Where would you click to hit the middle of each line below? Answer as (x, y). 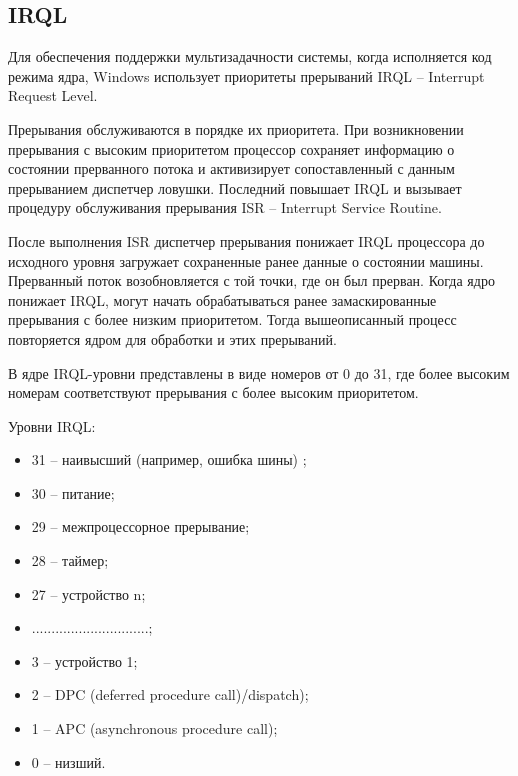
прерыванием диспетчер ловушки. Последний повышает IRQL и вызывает (235, 187)
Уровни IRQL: (52, 425)
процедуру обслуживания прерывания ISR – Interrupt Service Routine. (225, 207)
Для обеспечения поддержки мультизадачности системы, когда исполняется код (250, 56)
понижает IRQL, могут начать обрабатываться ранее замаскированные (222, 299)
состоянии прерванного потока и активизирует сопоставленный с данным (231, 168)
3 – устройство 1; (84, 660)
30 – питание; (73, 492)
